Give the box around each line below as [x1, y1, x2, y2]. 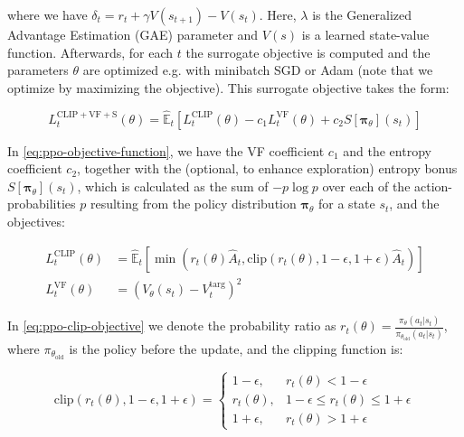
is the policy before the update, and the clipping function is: [69, 339, 403, 358]
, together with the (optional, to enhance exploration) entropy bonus [77, 159, 458, 178]
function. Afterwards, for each [7, 42, 173, 61]
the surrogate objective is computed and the [185, 42, 431, 61]
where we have [7, 5, 88, 23]
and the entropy [343, 141, 431, 160]
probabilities [7, 194, 76, 213]
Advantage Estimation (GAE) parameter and [7, 25, 259, 43]
